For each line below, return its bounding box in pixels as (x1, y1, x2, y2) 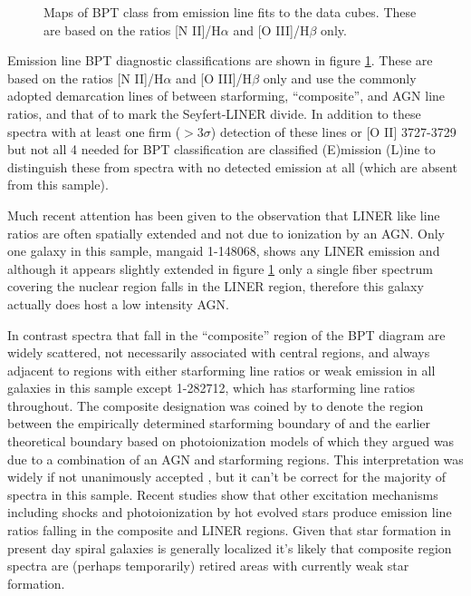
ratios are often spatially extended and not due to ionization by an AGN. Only (7, 223, 445, 242)
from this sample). (7, 175, 109, 194)
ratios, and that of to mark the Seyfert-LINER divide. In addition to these (7, 103, 421, 122)
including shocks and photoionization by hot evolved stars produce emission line (7, 503, 452, 522)
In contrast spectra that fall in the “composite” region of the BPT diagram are (7, 325, 446, 344)
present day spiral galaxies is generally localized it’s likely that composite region (7, 538, 452, 557)
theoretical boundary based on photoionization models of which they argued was (7, 432, 455, 451)
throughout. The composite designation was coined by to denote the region (7, 396, 424, 415)
